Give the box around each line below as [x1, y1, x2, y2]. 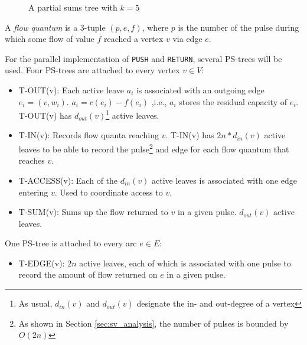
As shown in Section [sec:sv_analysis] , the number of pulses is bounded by [18, 317, 289, 329]
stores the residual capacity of [179, 95, 287, 108]
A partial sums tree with [28, 1, 117, 13]
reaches [18, 154, 45, 167]
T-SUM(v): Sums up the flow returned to [18, 206, 168, 218]
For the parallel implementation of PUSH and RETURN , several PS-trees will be [5, 52, 282, 64]
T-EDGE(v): [18, 256, 65, 269]
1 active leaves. [106, 108, 159, 121]
